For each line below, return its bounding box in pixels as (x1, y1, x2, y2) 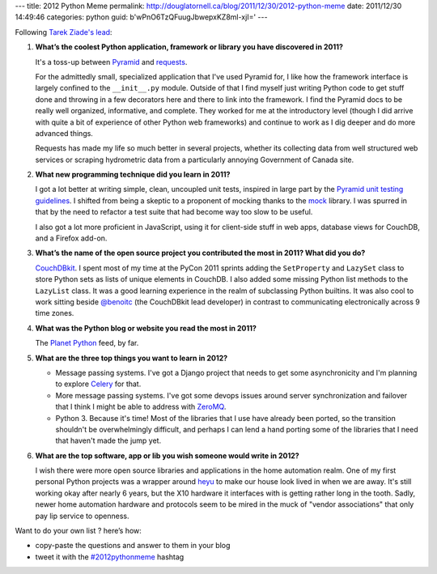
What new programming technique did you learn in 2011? (35, 170, 231, 180)
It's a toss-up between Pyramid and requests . (35, 57, 188, 66)
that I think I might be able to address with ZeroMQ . (55, 402, 227, 412)
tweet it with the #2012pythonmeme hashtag (35, 551, 185, 562)
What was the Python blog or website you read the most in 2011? (35, 323, 257, 333)
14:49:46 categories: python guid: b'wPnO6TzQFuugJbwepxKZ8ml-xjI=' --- (15, 12, 268, 22)
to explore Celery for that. (55, 379, 142, 389)
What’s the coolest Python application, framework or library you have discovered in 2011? (35, 42, 344, 52)
